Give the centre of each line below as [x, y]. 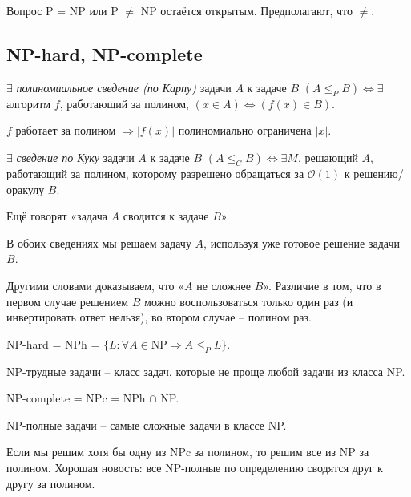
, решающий [328, 157]
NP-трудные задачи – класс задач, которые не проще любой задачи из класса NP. [206, 371]
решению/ [379, 173]
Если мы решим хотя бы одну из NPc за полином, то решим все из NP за [188, 452]
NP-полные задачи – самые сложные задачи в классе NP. [147, 424]
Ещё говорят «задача [57, 216]
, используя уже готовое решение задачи [302, 242]
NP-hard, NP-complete [105, 53]
